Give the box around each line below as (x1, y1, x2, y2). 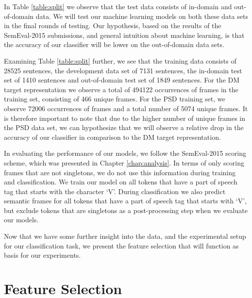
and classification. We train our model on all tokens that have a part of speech (4, 177, 237, 187)
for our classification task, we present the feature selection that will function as (4, 240, 239, 250)
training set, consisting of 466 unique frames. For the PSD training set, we (4, 94, 225, 104)
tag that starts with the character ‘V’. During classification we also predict (4, 186, 226, 196)
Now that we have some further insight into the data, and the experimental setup (4, 231, 246, 241)
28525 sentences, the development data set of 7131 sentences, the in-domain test (4, 65, 242, 75)
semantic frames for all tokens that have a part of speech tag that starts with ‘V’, (4, 196, 247, 206)
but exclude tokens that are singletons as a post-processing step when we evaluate (4, 205, 248, 215)
